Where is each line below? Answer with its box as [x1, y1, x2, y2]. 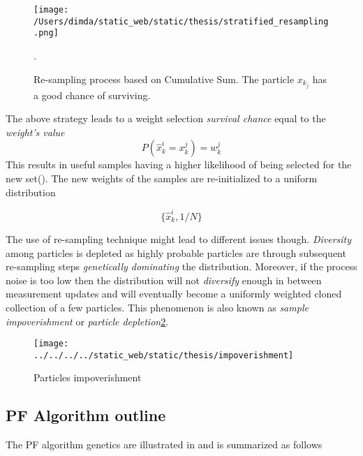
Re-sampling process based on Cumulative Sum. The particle [34, 71, 295, 86]
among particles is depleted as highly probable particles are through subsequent [6, 245, 346, 260]
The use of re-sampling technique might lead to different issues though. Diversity [6, 231, 352, 246]
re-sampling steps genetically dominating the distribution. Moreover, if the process [6, 259, 357, 274]
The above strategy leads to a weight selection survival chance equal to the [6, 111, 326, 126]
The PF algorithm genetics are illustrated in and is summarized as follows [6, 437, 323, 452]
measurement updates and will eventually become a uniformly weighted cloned [6, 286, 342, 301]
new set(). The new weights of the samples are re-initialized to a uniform [6, 171, 318, 186]
